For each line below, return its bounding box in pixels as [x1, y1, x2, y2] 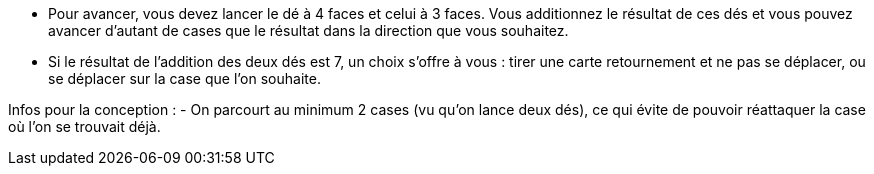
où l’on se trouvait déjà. [8, 118, 161, 135]
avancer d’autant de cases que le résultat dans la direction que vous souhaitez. [48, 22, 569, 39]
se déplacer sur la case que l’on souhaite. [48, 70, 321, 87]
